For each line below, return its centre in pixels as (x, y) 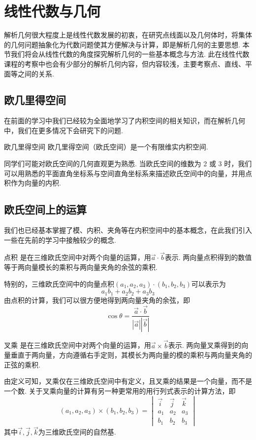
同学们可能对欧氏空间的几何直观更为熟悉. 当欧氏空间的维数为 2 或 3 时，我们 (128, 164)
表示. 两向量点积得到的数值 (208, 257)
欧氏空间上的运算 (45, 209)
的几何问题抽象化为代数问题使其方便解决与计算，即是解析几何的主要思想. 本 (127, 44)
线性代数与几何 (52, 11)
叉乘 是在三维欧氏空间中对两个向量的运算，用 (78, 345)
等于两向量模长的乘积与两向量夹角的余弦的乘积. (81, 267)
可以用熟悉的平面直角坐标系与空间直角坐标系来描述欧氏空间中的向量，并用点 (128, 173)
